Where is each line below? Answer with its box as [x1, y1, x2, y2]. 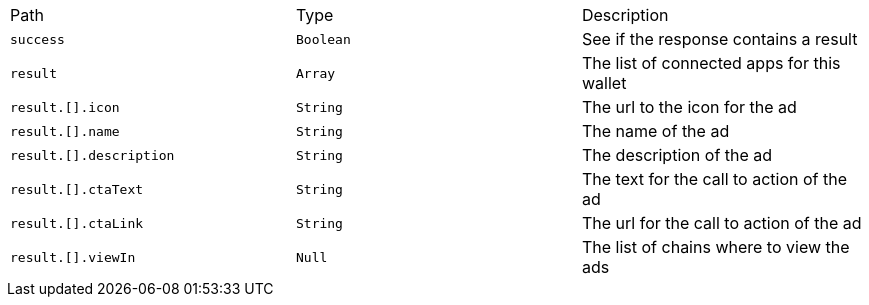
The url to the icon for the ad [581, 97, 797, 117]
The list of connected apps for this [581, 53, 841, 73]
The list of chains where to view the [581, 237, 850, 257]
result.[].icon [10, 99, 120, 115]
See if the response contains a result [581, 29, 858, 49]
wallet [581, 73, 627, 93]
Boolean [295, 31, 351, 47]
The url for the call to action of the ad [581, 213, 862, 233]
